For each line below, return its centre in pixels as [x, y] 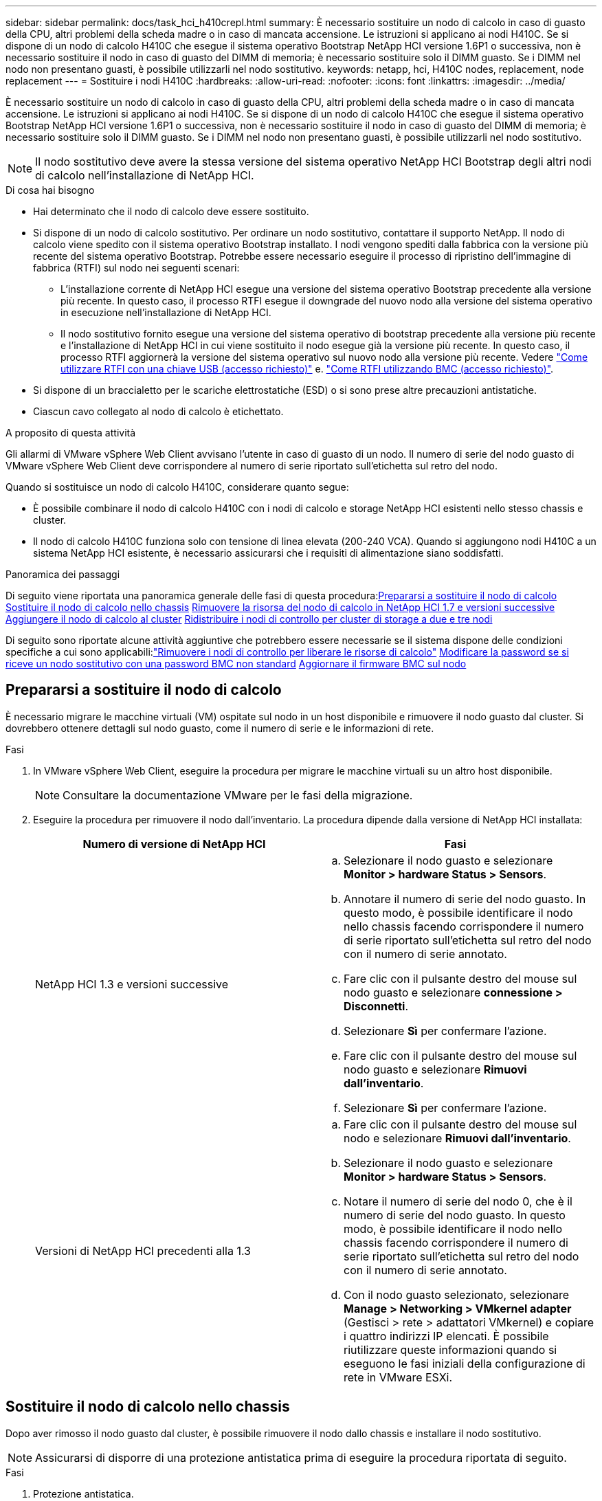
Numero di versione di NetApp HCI [174, 844]
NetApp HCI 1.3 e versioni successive [132, 984]
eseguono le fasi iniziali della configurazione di [465, 1363]
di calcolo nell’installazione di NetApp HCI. [145, 175]
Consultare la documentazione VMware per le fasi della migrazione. [238, 795]
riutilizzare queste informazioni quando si [450, 1349]
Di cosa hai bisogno [50, 190]
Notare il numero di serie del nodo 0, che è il [458, 1201]
